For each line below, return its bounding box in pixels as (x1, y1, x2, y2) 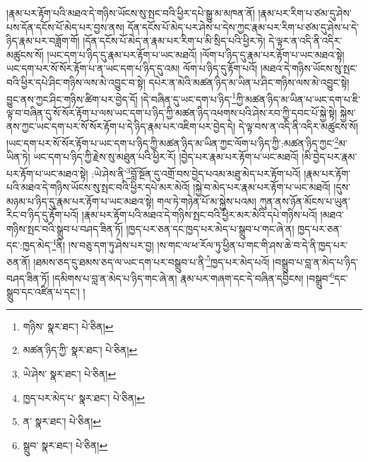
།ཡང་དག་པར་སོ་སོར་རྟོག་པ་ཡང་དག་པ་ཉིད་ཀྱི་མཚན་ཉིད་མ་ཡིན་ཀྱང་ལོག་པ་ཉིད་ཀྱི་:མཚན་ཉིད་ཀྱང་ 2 (6, 134, 338, 150)
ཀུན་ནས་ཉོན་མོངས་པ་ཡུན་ (259, 193, 350, 208)
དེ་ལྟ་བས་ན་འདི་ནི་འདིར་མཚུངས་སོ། (238, 119, 358, 134)
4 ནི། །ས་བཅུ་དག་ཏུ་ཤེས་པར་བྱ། (52, 236, 154, 253)
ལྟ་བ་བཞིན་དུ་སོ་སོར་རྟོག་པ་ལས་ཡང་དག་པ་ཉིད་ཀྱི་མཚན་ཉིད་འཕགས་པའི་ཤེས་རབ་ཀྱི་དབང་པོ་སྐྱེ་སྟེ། (6, 105, 337, 120)
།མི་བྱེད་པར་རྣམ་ (302, 149, 357, 164)
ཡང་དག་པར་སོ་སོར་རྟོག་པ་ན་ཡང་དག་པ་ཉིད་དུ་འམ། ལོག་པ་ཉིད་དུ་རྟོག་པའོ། (6, 61, 258, 76)
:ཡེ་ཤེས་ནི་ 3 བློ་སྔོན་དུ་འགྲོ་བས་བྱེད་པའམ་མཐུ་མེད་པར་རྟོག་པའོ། (91, 163, 301, 180)
